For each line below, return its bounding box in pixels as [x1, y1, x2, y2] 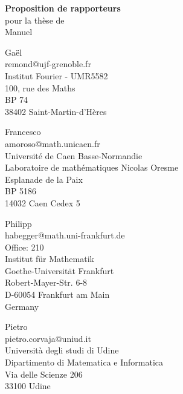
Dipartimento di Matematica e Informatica [5, 356, 163, 369]
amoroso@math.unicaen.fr [5, 137, 100, 149]
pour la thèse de [5, 13, 65, 26]
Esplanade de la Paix [5, 172, 83, 185]
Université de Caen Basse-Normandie [5, 149, 143, 162]
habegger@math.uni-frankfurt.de [5, 229, 125, 241]
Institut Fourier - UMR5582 [5, 69, 108, 82]
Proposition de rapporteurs [5, 2, 121, 14]
